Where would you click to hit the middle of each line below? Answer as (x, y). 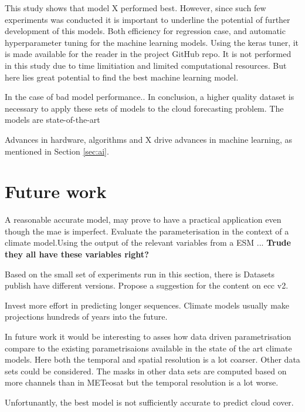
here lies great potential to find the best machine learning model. (122, 77)
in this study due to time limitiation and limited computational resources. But (146, 65)
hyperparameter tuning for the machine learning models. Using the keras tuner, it (152, 42)
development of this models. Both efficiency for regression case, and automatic (145, 31)
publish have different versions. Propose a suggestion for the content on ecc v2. (147, 285)
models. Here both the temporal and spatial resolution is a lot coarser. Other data (152, 359)
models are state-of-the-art (52, 120)
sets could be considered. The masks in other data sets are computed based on (146, 371)
